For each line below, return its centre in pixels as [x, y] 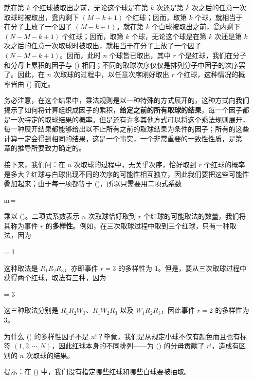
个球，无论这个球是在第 [169, 36]
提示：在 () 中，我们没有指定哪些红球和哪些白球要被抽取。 [98, 371]
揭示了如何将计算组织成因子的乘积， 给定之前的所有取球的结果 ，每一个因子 [123, 109]
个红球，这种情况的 [208, 74]
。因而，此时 [80, 55]
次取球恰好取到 [112, 216]
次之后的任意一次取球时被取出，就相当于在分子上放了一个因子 [103, 46]
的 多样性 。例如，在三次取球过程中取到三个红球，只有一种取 [141, 225]
